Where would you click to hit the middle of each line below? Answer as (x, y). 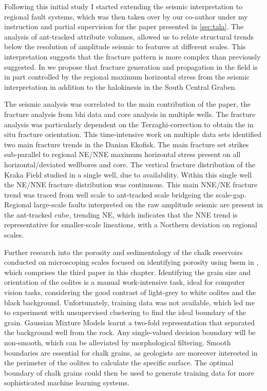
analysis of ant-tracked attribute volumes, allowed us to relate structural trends (129, 36)
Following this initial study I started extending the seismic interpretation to (123, 6)
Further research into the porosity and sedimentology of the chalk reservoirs (123, 252)
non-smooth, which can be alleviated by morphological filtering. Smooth (118, 342)
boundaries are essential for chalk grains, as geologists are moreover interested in (131, 352)
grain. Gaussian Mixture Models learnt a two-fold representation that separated (130, 322)
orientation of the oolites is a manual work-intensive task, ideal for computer (125, 282)
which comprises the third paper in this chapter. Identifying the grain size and (128, 272)
